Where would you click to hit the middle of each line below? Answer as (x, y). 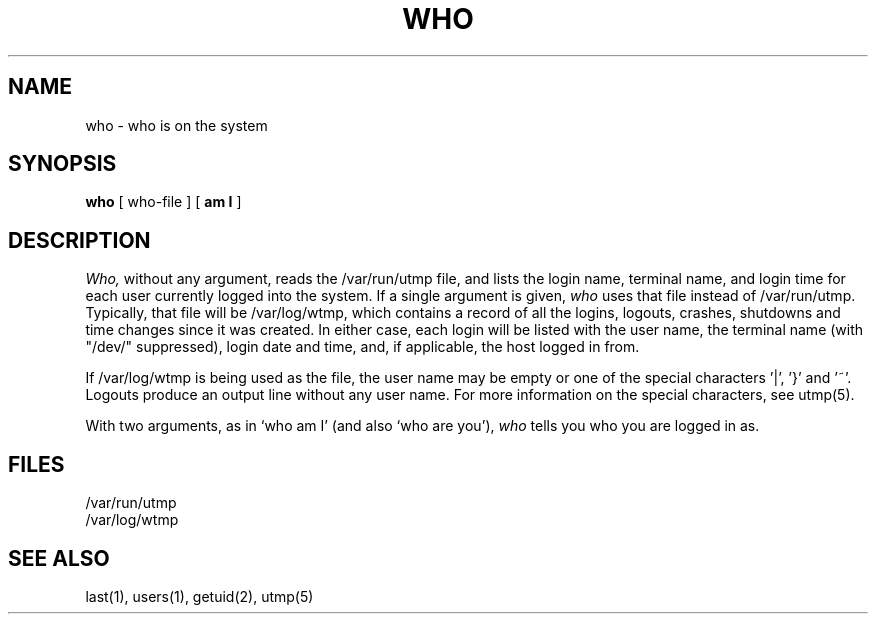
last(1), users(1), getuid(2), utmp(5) (199, 596)
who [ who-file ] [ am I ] (163, 202)
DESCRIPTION (79, 240)
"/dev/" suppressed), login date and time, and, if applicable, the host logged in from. (362, 347)
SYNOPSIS (62, 164)
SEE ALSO (59, 558)
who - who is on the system (176, 125)
